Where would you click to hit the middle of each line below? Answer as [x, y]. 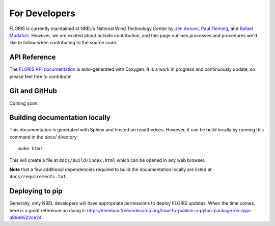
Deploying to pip [36, 191]
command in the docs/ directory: [44, 137]
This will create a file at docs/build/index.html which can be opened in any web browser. [107, 160]
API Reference [33, 57]
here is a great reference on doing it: [48, 210]
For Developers [43, 13]
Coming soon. [24, 103]
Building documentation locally [60, 118]
